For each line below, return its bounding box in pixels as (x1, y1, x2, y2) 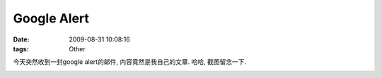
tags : (13, 44, 29, 53)
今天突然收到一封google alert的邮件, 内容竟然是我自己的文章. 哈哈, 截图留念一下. (13, 58, 247, 66)
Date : (13, 35, 30, 44)
